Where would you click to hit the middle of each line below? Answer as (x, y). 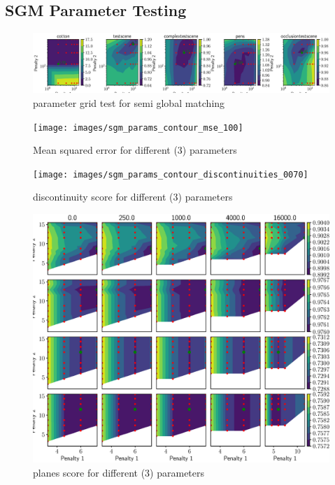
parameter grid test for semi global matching (129, 102)
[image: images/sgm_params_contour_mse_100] (138, 128)
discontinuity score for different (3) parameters (133, 197)
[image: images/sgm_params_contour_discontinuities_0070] (171, 174)
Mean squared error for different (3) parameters (135, 150)
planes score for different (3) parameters (119, 472)
